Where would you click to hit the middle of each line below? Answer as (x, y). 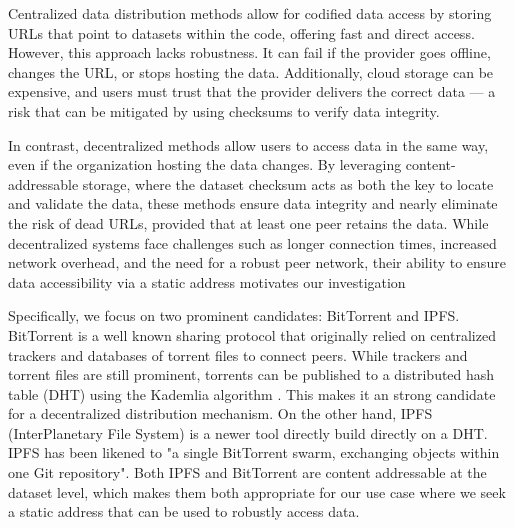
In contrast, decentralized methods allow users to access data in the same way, (248, 144)
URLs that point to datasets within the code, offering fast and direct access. (241, 32)
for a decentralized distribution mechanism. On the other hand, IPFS (220, 413)
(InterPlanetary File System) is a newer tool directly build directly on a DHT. (248, 432)
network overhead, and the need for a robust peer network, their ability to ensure (257, 262)
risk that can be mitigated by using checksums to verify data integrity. (224, 110)
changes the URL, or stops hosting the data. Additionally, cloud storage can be (251, 71)
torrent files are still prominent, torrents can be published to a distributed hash (251, 374)
